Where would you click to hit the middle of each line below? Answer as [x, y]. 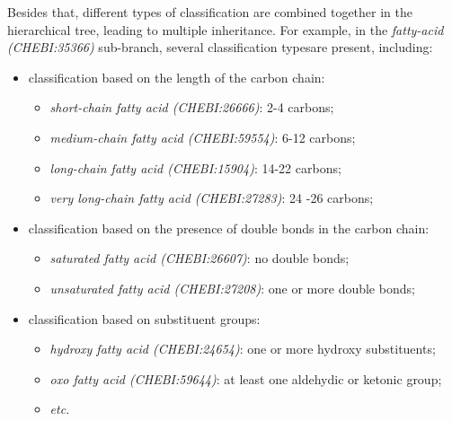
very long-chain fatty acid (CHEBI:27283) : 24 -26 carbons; [212, 198]
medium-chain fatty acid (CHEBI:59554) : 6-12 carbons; [203, 137]
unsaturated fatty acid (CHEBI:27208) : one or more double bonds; [232, 288]
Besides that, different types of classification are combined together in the [210, 12]
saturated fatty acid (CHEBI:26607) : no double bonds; [199, 258]
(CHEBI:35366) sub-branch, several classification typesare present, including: [220, 47]
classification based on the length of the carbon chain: [177, 77]
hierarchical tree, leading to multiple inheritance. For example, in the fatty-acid [226, 29]
